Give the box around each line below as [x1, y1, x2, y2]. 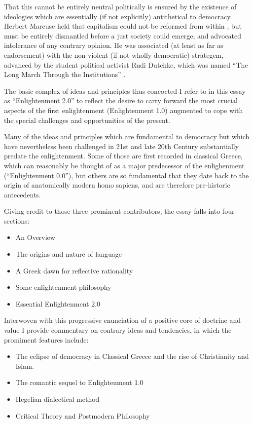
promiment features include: [4, 334, 89, 345]
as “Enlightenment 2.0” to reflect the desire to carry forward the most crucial [4, 95, 238, 106]
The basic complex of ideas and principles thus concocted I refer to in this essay [4, 85, 246, 96]
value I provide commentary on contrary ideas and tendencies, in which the [4, 325, 232, 335]
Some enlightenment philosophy [15, 282, 111, 292]
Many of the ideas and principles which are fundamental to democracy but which [4, 131, 250, 142]
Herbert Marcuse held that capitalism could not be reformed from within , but [4, 21, 242, 31]
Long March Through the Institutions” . [4, 69, 126, 79]
